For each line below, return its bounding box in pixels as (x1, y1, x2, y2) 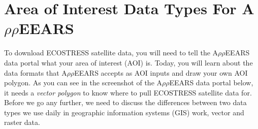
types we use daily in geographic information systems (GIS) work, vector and (4, 107, 244, 117)
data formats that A (4, 67, 67, 78)
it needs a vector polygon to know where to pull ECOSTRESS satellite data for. (4, 87, 252, 98)
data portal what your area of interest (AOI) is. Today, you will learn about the (4, 57, 253, 68)
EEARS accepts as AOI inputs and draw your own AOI (74, 67, 248, 78)
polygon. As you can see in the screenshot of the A (4, 77, 163, 88)
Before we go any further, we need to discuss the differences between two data (4, 97, 247, 108)
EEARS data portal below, (169, 77, 253, 88)
